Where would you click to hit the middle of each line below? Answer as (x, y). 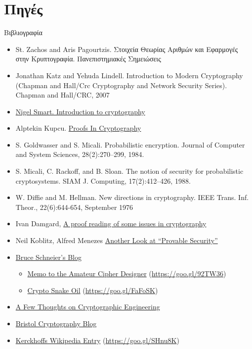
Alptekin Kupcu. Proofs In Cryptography (78, 128)
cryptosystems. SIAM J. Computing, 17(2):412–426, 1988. (103, 180)
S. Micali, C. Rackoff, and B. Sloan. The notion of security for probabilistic (129, 171)
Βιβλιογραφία (23, 32)
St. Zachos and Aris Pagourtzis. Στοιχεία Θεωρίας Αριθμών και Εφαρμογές (127, 49)
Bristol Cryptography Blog (56, 323)
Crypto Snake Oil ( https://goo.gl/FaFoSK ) (93, 290)
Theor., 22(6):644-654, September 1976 (74, 207)
